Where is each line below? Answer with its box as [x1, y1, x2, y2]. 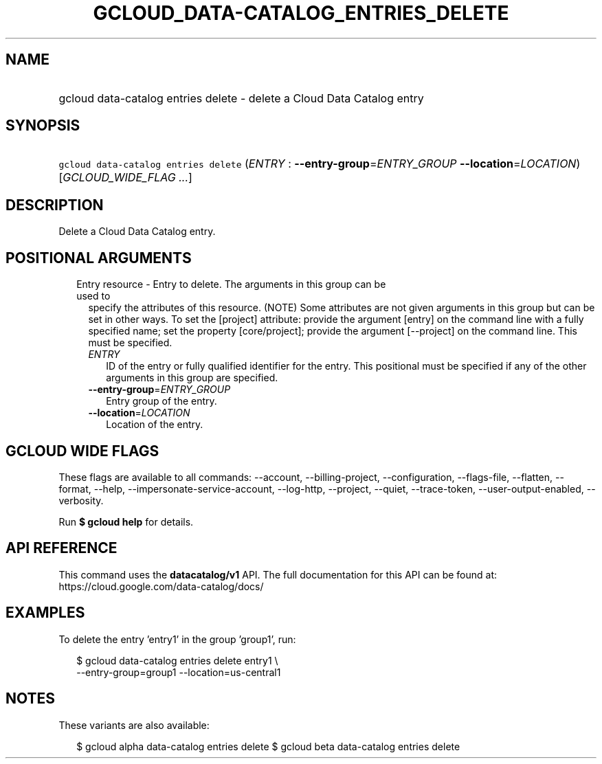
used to [76, 290, 111, 302]
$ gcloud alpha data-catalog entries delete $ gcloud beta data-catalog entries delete [76, 740, 460, 752]
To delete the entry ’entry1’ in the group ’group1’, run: [58, 633, 296, 645]
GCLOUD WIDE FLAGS [5, 442, 159, 460]
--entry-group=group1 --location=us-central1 [76, 666, 281, 678]
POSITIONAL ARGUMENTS [5, 249, 192, 267]
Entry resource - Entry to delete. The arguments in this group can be [76, 278, 386, 291]
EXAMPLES [5, 604, 85, 622]
